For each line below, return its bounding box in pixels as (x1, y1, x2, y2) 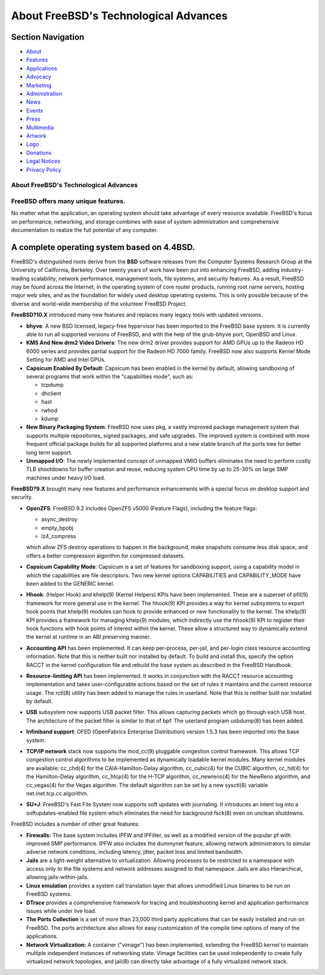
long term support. (26, 449, 73, 456)
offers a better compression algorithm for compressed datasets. (26, 552, 185, 559)
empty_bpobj (41, 524, 73, 531)
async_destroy (41, 516, 78, 523)
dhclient (41, 389, 61, 397)
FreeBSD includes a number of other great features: (11, 820, 140, 828)
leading (11, 275, 30, 282)
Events (26, 107, 43, 114)
